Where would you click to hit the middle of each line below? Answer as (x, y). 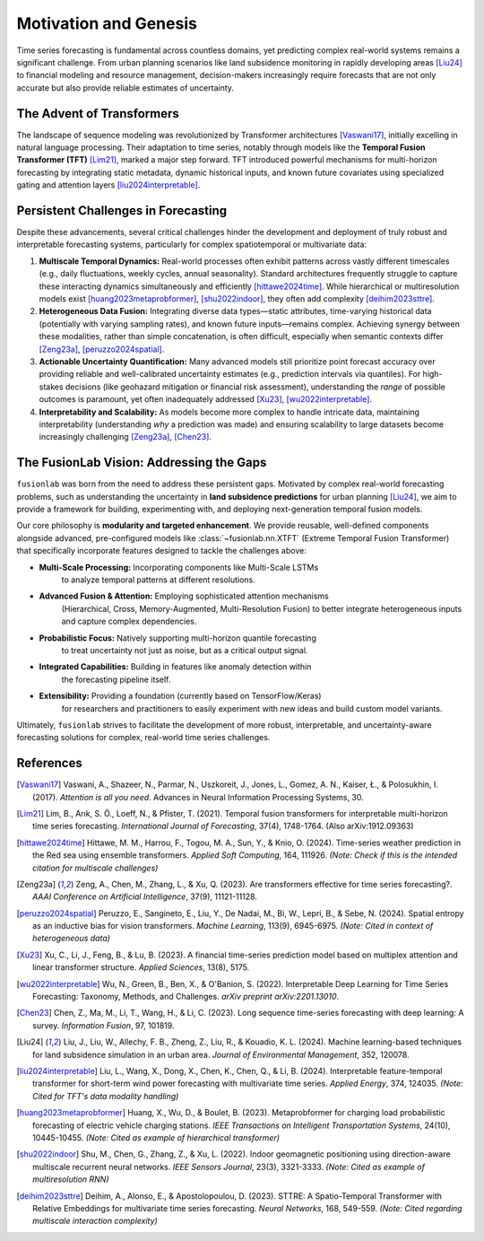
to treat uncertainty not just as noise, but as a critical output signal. (185, 650)
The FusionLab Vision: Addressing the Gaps (142, 463)
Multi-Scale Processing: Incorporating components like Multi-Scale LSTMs (179, 567)
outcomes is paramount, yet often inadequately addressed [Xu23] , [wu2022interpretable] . (205, 399)
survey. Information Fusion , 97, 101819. (104, 1025)
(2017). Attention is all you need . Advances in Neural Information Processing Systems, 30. (199, 797)
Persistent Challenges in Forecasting (122, 210)
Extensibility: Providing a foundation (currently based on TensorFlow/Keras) (180, 696)
